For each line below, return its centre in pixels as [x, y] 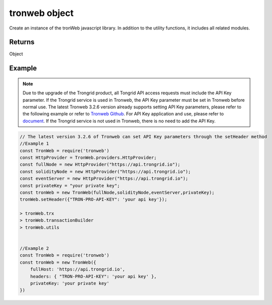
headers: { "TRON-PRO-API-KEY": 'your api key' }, [93, 276]
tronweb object [41, 13]
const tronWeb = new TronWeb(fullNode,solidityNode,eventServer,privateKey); [117, 192]
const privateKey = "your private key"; [70, 185]
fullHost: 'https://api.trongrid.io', [78, 269]
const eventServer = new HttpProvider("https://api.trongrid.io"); [104, 179]
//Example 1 [34, 144]
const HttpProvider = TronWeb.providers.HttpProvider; [88, 157]
